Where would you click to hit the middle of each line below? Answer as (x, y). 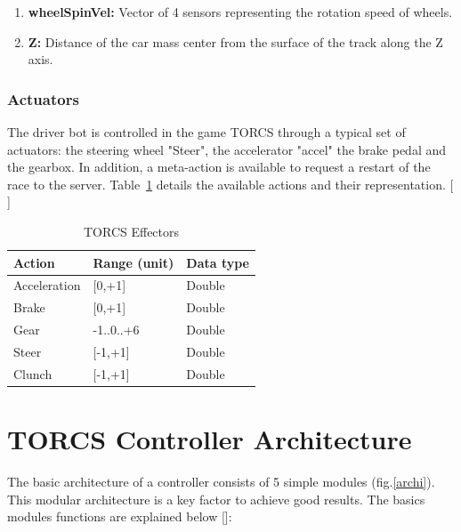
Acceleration (47, 285)
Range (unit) (133, 262)
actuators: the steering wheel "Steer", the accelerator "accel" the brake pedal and (227, 149)
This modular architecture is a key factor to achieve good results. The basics (216, 499)
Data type (218, 262)
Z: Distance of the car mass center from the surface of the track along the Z (235, 41)
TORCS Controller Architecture (210, 439)
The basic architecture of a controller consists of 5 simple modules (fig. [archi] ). (221, 481)
